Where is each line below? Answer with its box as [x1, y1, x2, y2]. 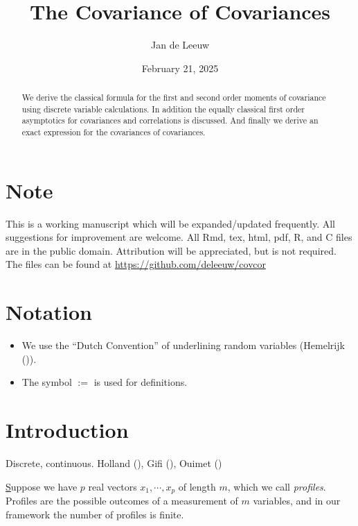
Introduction [6, 416, 129, 444]
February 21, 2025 [141, 60, 219, 75]
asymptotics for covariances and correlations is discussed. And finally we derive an [21, 114, 319, 126]
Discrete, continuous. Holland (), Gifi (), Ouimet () [6, 456, 222, 470]
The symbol [21, 375, 72, 389]
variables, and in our [253, 493, 341, 508]
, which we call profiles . [227, 479, 326, 493]
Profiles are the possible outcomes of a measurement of [6, 493, 238, 508]
